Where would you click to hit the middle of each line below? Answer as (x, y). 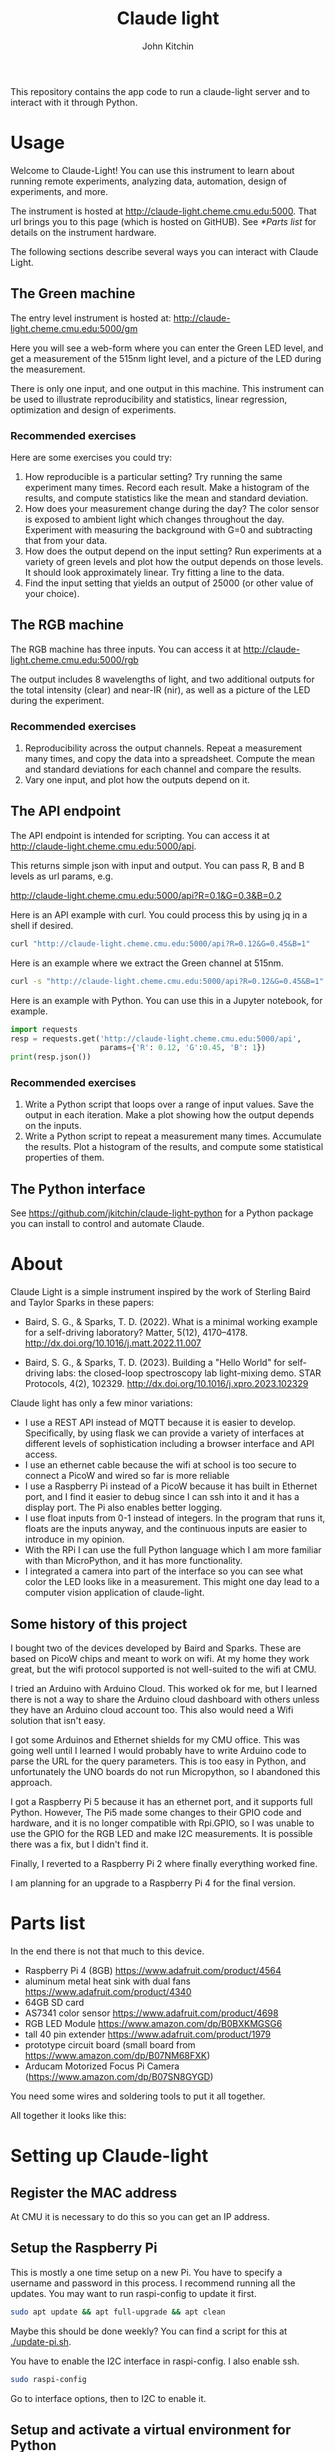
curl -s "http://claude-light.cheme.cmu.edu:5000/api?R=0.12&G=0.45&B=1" (167, 981)
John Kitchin (168, 46)
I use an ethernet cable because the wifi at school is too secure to (160, 1465)
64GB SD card (54, 2002)
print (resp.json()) (51, 1057)
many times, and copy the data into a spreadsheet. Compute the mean (169, 759)
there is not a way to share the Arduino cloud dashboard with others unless (165, 1699)
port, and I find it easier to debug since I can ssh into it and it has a (162, 1497)
